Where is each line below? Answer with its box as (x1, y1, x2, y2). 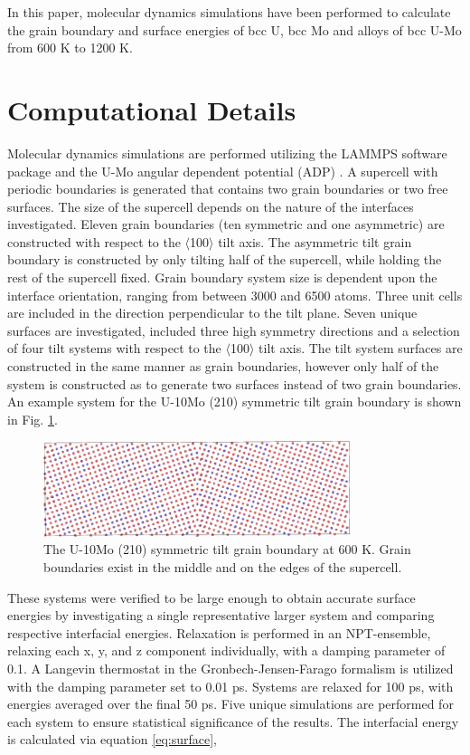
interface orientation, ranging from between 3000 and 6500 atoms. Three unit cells (7, 285, 463, 304)
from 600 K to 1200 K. (7, 38, 133, 57)
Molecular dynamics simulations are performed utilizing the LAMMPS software (7, 143, 447, 162)
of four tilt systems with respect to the (7, 339, 221, 358)
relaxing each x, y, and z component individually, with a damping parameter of (7, 641, 446, 660)
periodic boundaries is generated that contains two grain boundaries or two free (7, 179, 448, 198)
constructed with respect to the (7, 232, 181, 251)
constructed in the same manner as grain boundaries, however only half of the (7, 357, 439, 376)
